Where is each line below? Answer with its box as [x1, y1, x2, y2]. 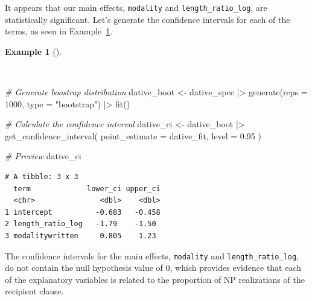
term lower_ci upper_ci [13, 184, 161, 193]
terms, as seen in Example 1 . [5, 25, 113, 37]
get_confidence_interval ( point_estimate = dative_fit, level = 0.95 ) [5, 129, 261, 142]
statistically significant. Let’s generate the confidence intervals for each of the [5, 13, 290, 25]
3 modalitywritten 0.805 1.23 [5, 231, 156, 240]
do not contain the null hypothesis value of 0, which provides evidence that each [5, 261, 302, 274]
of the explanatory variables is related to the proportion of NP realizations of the [5, 273, 305, 285]
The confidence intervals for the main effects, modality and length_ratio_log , [5, 249, 299, 262]
